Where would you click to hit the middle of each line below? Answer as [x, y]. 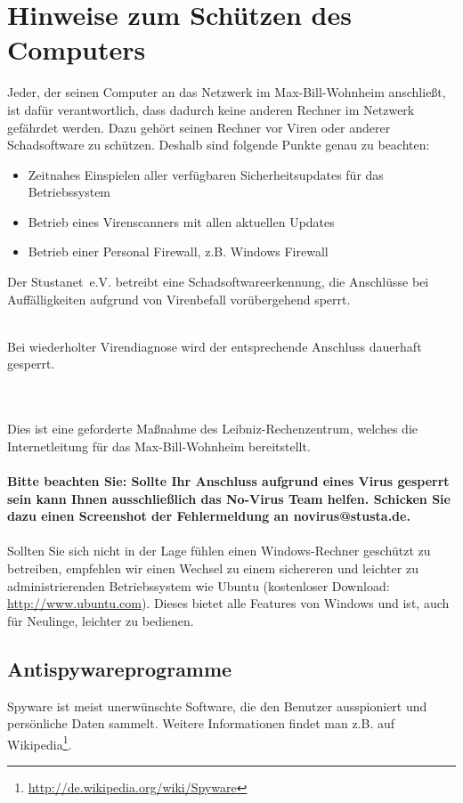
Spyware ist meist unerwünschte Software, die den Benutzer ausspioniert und [217, 706]
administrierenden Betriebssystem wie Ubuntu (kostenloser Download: [199, 585]
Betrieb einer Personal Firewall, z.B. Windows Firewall [178, 251]
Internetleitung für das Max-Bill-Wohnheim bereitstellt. [159, 446]
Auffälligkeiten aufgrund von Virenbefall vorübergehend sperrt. [179, 299]
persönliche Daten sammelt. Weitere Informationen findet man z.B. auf [201, 723]
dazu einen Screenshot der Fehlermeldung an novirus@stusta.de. [209, 516]
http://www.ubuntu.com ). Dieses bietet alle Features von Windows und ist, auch [228, 603]
